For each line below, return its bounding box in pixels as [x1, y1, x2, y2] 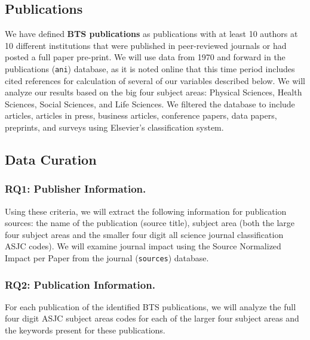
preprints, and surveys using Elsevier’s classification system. [5, 121, 224, 134]
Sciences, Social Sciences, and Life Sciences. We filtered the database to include [5, 97, 295, 110]
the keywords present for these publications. [5, 324, 165, 336]
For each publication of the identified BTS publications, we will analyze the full [5, 300, 296, 313]
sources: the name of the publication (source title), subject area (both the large [5, 217, 295, 229]
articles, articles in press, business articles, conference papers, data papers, [5, 109, 277, 122]
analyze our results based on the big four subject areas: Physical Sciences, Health [5, 86, 302, 98]
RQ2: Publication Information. [5, 277, 155, 292]
